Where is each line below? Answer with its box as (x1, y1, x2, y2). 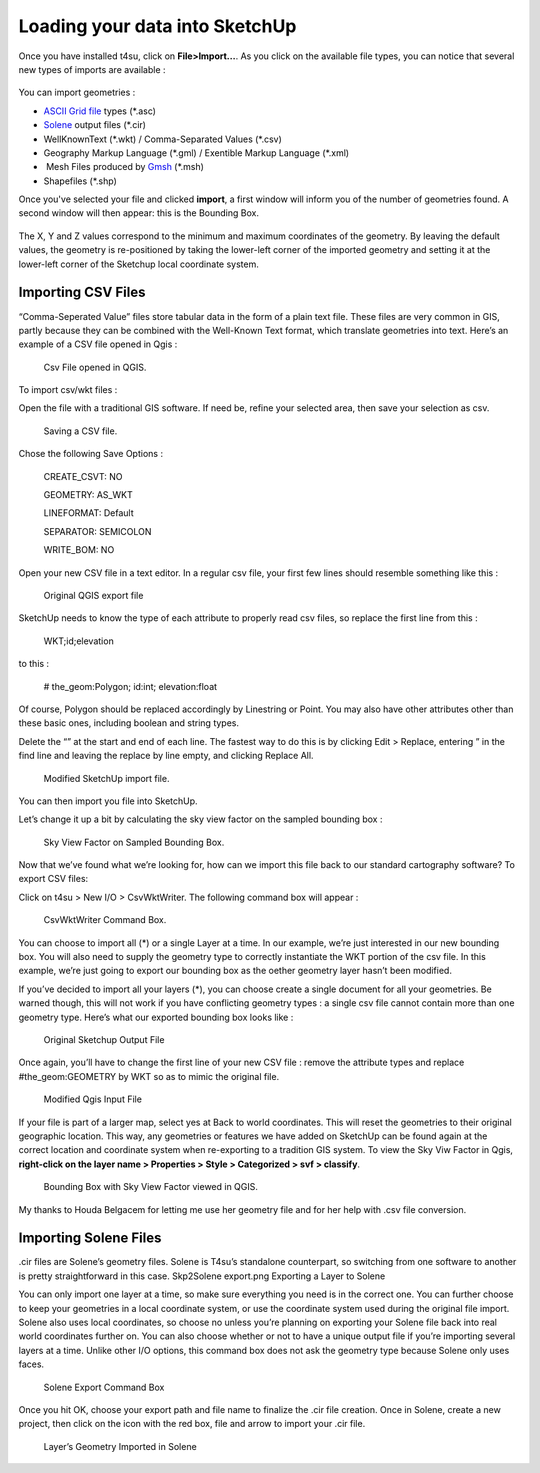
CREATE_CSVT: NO (43, 470, 123, 482)
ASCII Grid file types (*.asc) (43, 105, 157, 117)
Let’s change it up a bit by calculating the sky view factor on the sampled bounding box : (18, 813, 383, 825)
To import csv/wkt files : (18, 384, 118, 396)
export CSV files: (18, 873, 89, 885)
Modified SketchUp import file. (43, 772, 170, 784)
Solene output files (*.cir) (43, 119, 147, 131)
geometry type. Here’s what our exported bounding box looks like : (18, 1011, 294, 1023)
